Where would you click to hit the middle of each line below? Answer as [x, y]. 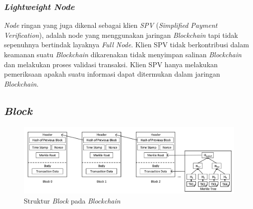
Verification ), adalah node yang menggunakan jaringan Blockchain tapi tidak [121, 35]
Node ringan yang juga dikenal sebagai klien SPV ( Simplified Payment [111, 25]
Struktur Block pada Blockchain [72, 200]
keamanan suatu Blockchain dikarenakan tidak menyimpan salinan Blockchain [123, 54]
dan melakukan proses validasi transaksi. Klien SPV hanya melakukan [111, 64]
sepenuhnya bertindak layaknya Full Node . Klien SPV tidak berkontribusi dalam [126, 45]
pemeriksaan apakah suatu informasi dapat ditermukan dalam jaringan [112, 74]
